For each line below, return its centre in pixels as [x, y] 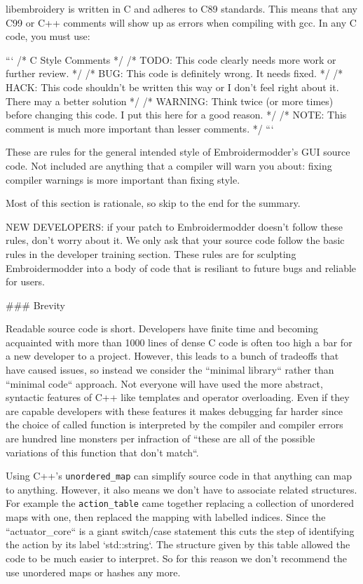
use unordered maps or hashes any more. [93, 572]
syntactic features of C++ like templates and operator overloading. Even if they [178, 397]
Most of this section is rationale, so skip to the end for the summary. [153, 203]
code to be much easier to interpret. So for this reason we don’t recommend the [176, 558]
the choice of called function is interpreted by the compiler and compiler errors [174, 425]
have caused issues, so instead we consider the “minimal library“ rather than [170, 370]
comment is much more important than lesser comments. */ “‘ [140, 128]
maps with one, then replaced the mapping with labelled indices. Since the [166, 517]
